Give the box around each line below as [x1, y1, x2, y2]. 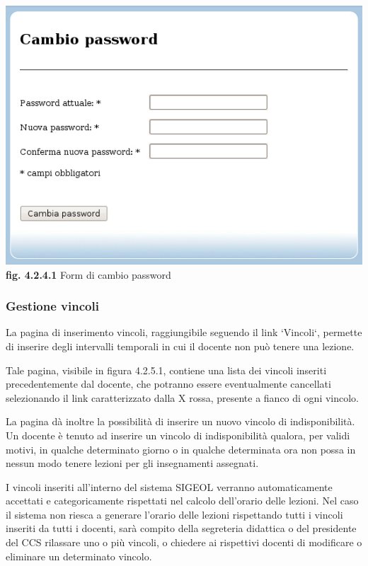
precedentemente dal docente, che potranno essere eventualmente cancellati [6, 376, 331, 391]
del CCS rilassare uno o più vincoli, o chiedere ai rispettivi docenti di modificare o [6, 535, 362, 550]
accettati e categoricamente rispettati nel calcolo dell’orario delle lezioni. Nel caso [6, 493, 359, 508]
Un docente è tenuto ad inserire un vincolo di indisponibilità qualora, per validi [6, 427, 350, 442]
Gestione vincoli [6, 297, 99, 315]
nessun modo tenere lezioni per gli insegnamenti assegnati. [6, 456, 259, 470]
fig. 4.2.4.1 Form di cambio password [6, 267, 171, 282]
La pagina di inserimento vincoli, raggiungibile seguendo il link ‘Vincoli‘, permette [6, 325, 362, 340]
